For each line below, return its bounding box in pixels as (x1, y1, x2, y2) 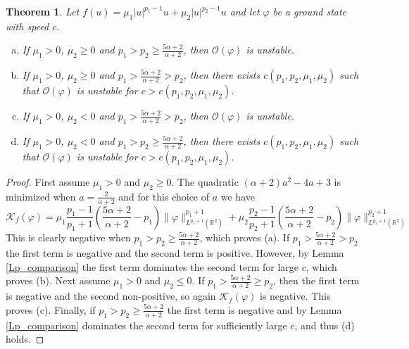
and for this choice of (118, 189, 210, 203)
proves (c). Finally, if (6, 302, 96, 317)
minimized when (6, 189, 76, 203)
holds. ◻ (6, 331, 44, 346)
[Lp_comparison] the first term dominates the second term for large (6, 259, 299, 274)
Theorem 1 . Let (6, 4, 80, 18)
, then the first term (273, 273, 360, 288)
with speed (6, 18, 49, 33)
